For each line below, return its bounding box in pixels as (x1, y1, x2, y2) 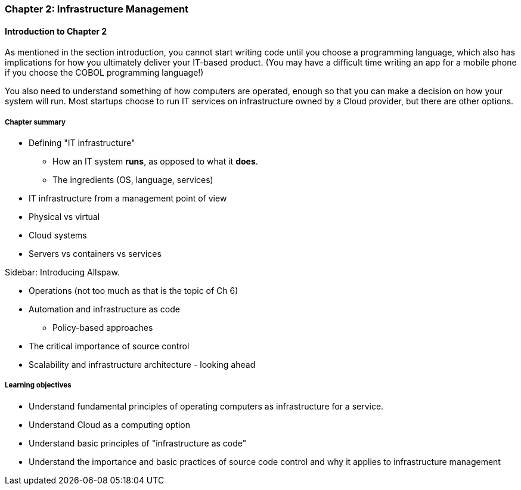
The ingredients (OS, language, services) (52, 175, 213, 185)
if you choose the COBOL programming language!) (5, 67, 204, 78)
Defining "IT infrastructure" (29, 138, 135, 148)
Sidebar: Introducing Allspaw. (5, 267, 120, 277)
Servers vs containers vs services (29, 249, 162, 259)
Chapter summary (5, 117, 66, 126)
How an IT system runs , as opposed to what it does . (52, 156, 258, 166)
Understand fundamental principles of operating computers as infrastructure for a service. (29, 401, 384, 411)
